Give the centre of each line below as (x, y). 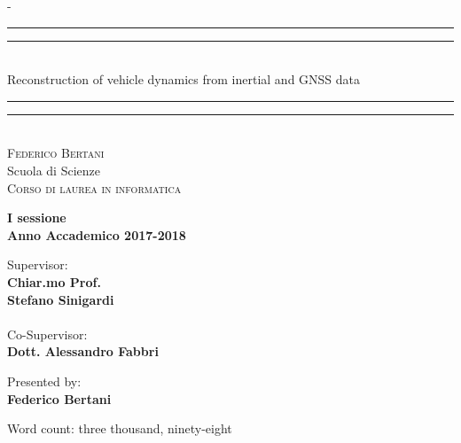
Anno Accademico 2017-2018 (97, 234)
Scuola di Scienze (54, 170)
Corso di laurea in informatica (94, 187)
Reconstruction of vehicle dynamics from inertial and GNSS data (184, 79)
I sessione (37, 218)
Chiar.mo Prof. (54, 281)
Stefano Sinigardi (61, 299)
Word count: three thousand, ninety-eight (120, 428)
